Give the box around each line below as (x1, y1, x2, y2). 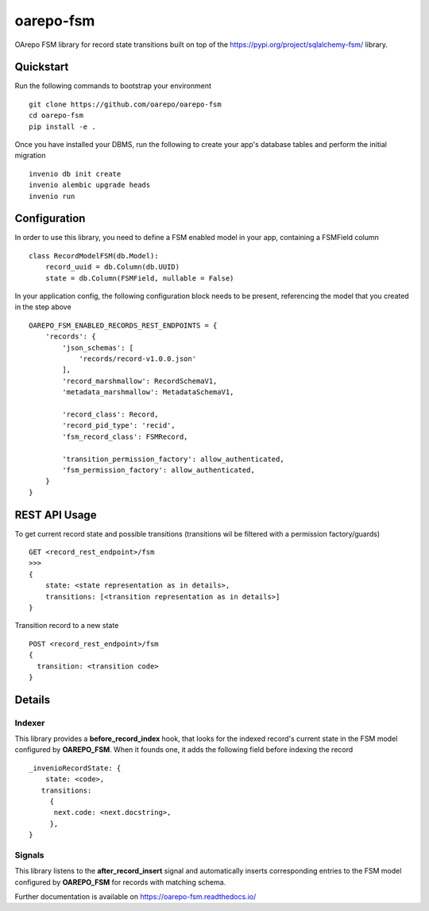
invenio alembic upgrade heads (29, 180, 151, 190)
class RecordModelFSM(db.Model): (29, 251, 159, 260)
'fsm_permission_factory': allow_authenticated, (62, 465, 256, 475)
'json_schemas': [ (62, 343, 134, 352)
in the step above (14, 302, 71, 312)
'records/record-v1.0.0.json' (79, 355, 197, 363)
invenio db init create (29, 169, 122, 178)
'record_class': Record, (62, 409, 159, 419)
